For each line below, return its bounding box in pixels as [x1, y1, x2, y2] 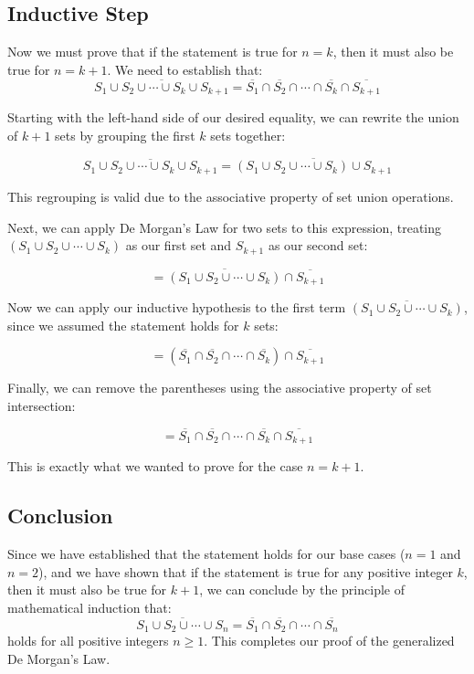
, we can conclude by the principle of [199, 580, 405, 599]
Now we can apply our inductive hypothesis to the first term [7, 298, 346, 317]
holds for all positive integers [7, 631, 169, 650]
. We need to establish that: [107, 59, 263, 79]
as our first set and [125, 236, 232, 255]
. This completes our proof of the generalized [204, 631, 455, 650]
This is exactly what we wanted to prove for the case [7, 457, 303, 476]
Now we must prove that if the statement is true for [7, 42, 298, 61]
